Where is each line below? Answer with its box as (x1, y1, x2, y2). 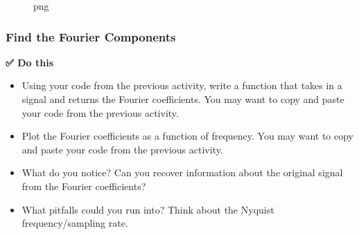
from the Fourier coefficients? (21, 178, 146, 193)
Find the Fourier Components (6, 28, 176, 45)
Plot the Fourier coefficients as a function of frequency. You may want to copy (21, 129, 354, 143)
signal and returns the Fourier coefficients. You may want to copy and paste (21, 92, 344, 106)
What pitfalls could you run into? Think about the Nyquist (21, 202, 274, 216)
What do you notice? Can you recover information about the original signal (21, 165, 343, 180)
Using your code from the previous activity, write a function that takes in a (21, 78, 342, 93)
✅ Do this (6, 55, 53, 69)
